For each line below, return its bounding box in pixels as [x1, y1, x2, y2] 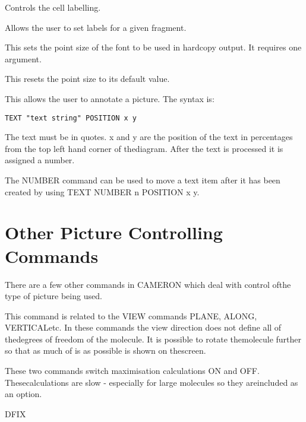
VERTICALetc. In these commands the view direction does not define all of [5, 321, 282, 334]
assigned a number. [5, 154, 75, 166]
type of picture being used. [5, 290, 102, 302]
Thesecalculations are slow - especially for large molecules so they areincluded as [5, 376, 298, 388]
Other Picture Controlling [5, 220, 223, 245]
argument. [5, 52, 42, 65]
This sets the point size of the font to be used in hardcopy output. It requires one [5, 41, 302, 53]
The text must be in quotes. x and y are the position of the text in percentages [5, 131, 293, 143]
